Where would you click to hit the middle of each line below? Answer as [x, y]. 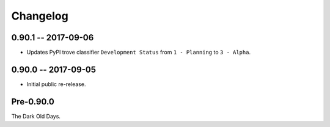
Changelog [40, 16]
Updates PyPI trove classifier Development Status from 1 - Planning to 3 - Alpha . [138, 53]
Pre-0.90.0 [33, 102]
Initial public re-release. [56, 84]
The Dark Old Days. [36, 116]
